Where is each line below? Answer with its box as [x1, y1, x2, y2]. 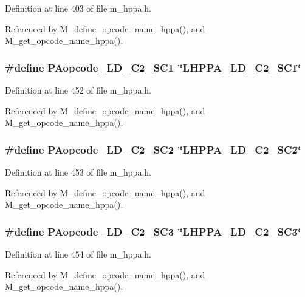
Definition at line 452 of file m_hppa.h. [5, 84, 151, 96]
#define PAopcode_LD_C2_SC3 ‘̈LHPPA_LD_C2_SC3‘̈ [5, 224, 301, 239]
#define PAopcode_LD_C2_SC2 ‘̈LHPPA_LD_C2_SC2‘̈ [5, 142, 301, 157]
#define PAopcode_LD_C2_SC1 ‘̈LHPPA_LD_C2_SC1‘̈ [5, 60, 301, 75]
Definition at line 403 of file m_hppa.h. [5, 2, 151, 14]
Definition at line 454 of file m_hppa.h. [5, 248, 151, 260]
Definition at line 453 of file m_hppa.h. [5, 166, 151, 178]
